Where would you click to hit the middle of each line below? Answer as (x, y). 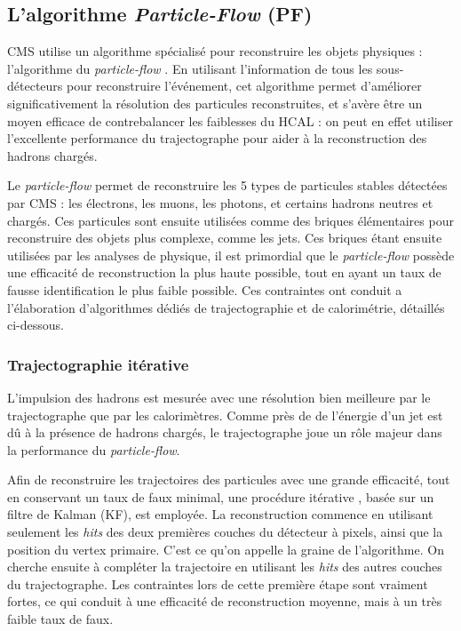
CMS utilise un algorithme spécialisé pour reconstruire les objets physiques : (215, 51)
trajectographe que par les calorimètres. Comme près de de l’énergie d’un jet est (225, 415)
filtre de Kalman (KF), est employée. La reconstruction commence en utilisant (220, 514)
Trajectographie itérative (98, 364)
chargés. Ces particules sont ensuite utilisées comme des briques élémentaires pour (230, 220)
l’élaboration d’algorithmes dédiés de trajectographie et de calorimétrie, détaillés (226, 307)
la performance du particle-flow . (94, 449)
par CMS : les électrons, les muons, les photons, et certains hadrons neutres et (220, 202)
